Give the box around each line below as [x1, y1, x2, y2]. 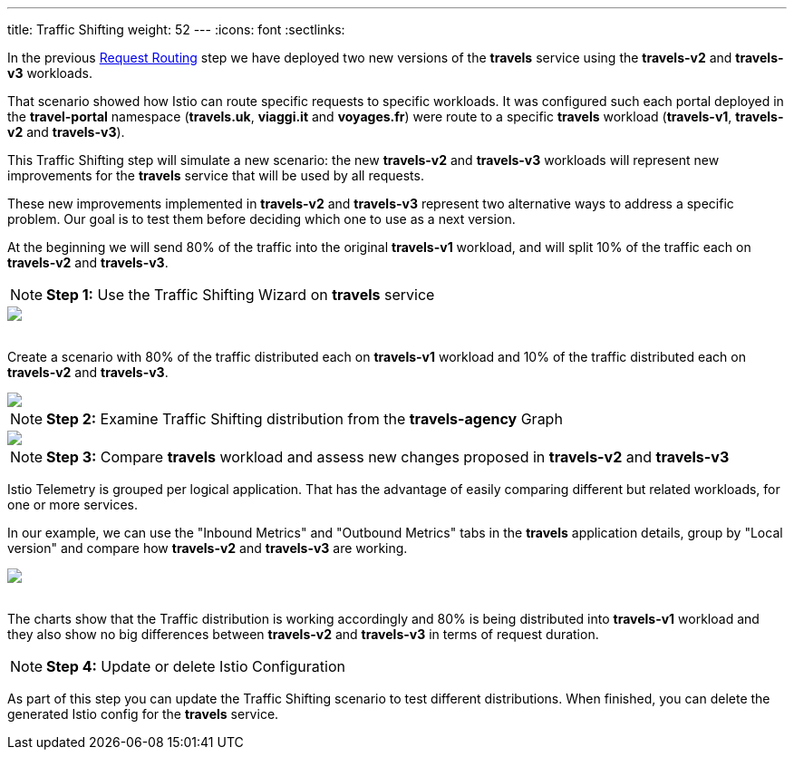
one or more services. [7, 497, 139, 512]
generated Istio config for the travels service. [7, 706, 279, 722]
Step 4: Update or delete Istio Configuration [46, 657, 345, 675]
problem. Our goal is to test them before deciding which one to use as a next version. [7, 211, 516, 227]
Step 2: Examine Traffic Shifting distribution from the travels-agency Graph [46, 410, 563, 428]
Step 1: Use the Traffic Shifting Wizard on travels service [46, 286, 435, 304]
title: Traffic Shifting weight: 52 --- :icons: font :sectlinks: [7, 22, 345, 37]
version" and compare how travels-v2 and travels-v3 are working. [7, 540, 408, 556]
